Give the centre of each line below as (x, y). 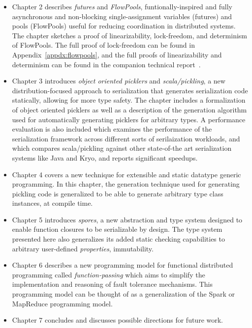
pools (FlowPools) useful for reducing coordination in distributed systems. (124, 26)
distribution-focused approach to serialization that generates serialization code (130, 90)
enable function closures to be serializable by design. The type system (117, 229)
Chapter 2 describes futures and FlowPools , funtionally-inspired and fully (122, 6)
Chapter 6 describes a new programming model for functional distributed (123, 265)
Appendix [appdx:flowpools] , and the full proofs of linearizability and (117, 54)
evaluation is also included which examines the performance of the (112, 129)
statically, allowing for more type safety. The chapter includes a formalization (129, 100)
